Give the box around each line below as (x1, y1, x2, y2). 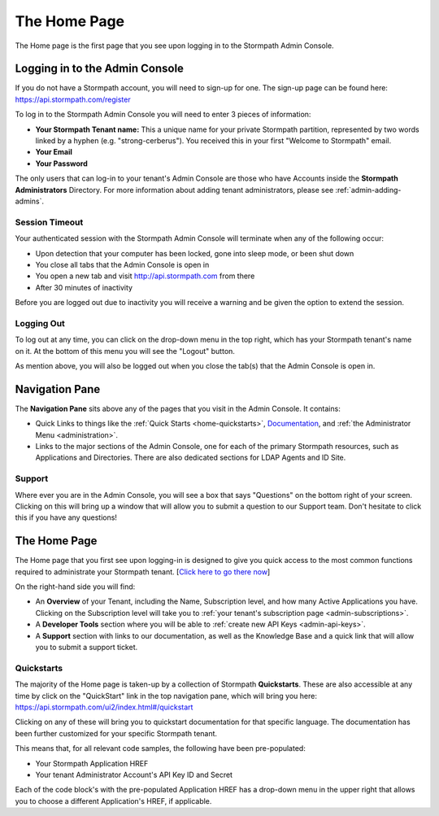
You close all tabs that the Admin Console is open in (35, 260, 210, 269)
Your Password (35, 159, 89, 168)
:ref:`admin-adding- (334, 185, 402, 194)
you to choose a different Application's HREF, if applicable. (15, 796, 212, 805)
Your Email (35, 147, 73, 157)
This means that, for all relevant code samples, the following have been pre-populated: (15, 744, 306, 753)
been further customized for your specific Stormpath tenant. (15, 728, 218, 738)
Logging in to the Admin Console (15, 62, 185, 76)
